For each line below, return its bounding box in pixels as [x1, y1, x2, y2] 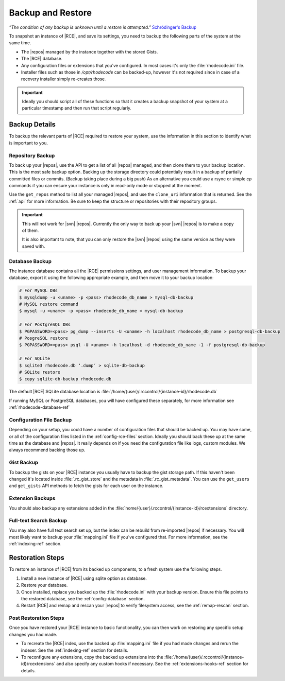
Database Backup [9, 258, 52, 264]
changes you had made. [9, 631, 58, 637]
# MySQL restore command [19, 301, 79, 307]
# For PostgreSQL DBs [19, 322, 71, 328]
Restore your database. [21, 582, 68, 588]
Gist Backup [9, 459, 38, 466]
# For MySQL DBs [19, 288, 58, 294]
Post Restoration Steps [9, 615, 65, 622]
